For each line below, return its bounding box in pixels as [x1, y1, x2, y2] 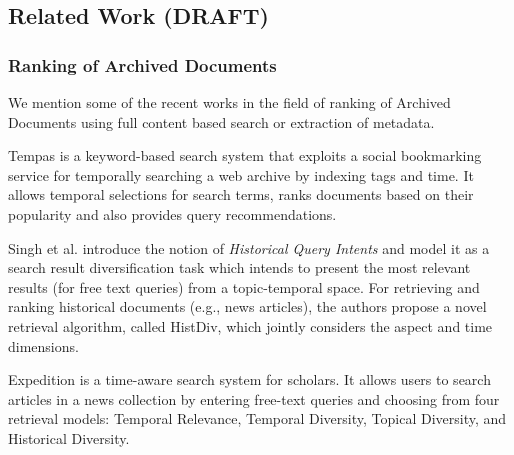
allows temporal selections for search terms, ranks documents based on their [8, 184, 474, 205]
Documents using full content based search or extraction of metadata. [8, 111, 435, 132]
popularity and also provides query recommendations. [8, 203, 337, 224]
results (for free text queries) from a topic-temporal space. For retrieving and [8, 276, 480, 297]
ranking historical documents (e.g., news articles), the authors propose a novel [8, 296, 487, 317]
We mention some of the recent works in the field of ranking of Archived [8, 92, 451, 112]
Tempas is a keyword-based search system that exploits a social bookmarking [8, 145, 482, 166]
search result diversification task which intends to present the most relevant [8, 257, 471, 278]
